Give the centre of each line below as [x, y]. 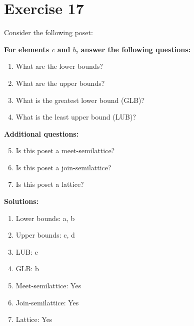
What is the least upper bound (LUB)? [76, 117]
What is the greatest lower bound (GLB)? [80, 100]
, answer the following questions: [133, 49]
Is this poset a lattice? [50, 184]
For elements [26, 49]
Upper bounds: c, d [45, 235]
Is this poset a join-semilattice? [63, 167]
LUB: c [27, 251]
